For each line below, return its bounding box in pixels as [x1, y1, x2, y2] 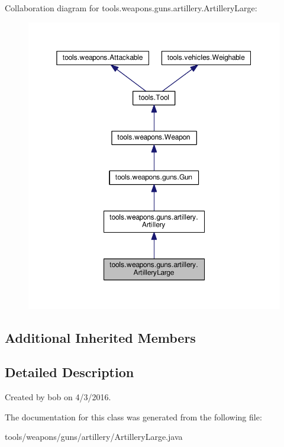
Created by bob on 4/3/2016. [5, 391, 111, 403]
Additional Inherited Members [5, 328, 196, 346]
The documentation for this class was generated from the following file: [5, 410, 262, 423]
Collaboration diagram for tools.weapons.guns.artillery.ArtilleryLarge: [5, 2, 257, 14]
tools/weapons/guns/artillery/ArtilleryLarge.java [5, 430, 183, 443]
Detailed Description [5, 363, 134, 381]
